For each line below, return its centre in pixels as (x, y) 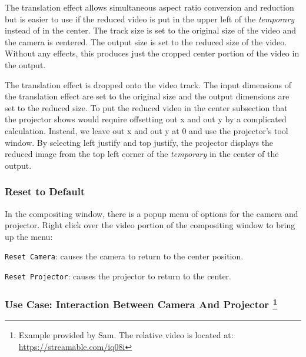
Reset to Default (45, 191)
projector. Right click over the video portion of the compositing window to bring (150, 225)
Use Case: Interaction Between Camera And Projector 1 (141, 303)
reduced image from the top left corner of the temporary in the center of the (142, 154)
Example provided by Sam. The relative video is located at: (126, 335)
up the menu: (29, 236)
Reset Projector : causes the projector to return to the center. (118, 276)
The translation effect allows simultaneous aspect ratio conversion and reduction (149, 7)
